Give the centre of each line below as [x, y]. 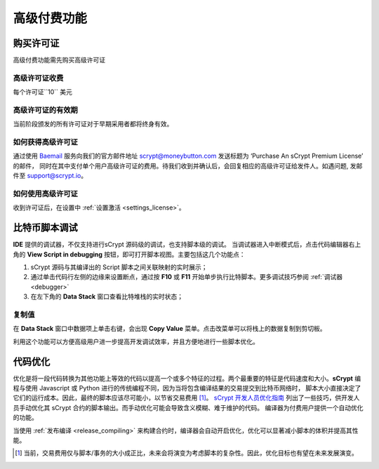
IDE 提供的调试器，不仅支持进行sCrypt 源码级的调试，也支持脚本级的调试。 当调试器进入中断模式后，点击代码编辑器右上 [187, 245]
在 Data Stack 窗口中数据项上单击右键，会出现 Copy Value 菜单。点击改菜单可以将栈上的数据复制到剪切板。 [169, 329]
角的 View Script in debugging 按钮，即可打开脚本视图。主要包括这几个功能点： [129, 254]
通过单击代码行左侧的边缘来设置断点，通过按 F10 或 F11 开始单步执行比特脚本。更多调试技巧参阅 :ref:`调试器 [187, 277]
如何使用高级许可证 [46, 194]
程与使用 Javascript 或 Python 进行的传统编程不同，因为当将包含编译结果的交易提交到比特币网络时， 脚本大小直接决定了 [187, 388]
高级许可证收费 [38, 78]
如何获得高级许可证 [46, 142]
